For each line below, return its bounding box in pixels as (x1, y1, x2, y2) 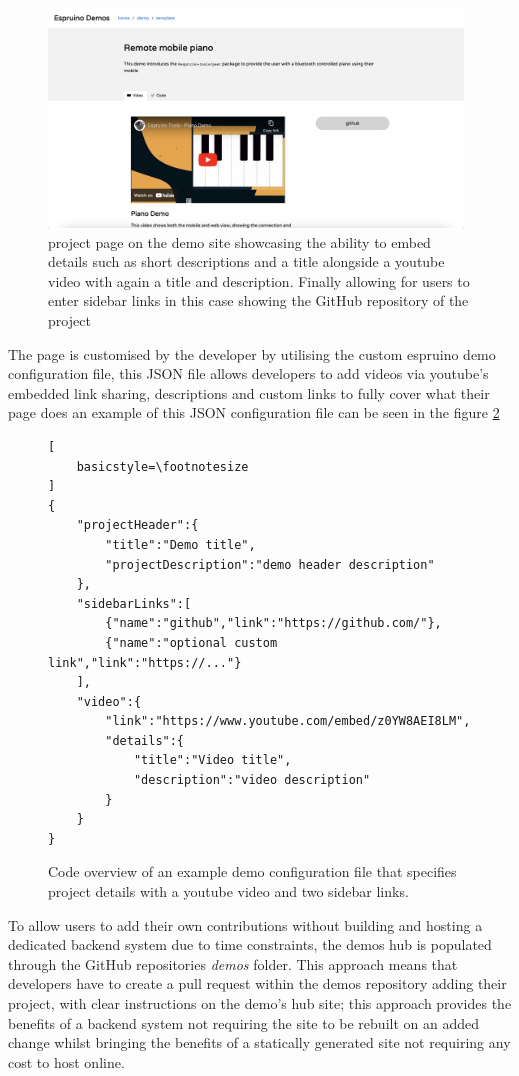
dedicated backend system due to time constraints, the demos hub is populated (8, 934, 492, 955)
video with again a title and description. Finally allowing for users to (48, 270, 470, 291)
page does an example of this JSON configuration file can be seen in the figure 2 (8, 402, 500, 423)
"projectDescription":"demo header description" (105, 557, 435, 572)
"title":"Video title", (133, 753, 292, 768)
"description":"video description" (133, 773, 371, 788)
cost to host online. (8, 1051, 125, 1072)
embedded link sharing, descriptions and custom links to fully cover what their (8, 382, 490, 403)
